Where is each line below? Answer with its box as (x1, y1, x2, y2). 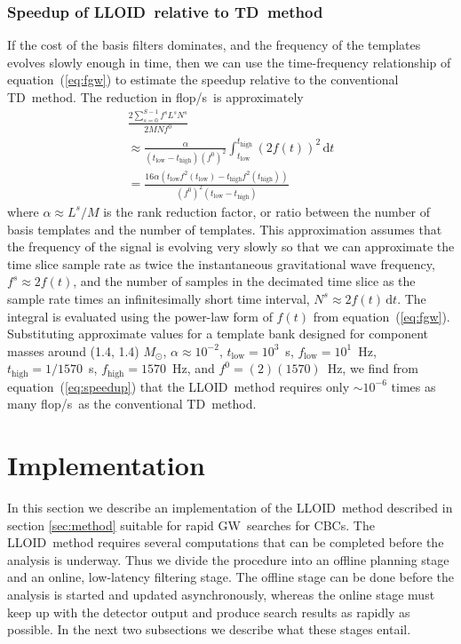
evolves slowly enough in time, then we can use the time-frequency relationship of (7, 52, 451, 71)
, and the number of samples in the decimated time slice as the (73, 272, 416, 290)
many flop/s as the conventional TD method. (7, 394, 257, 413)
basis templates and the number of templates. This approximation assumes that (7, 219, 442, 238)
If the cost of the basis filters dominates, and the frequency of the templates (7, 36, 421, 54)
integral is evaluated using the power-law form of (7, 306, 273, 325)
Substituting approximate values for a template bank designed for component (7, 324, 429, 343)
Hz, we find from (327, 359, 418, 378)
